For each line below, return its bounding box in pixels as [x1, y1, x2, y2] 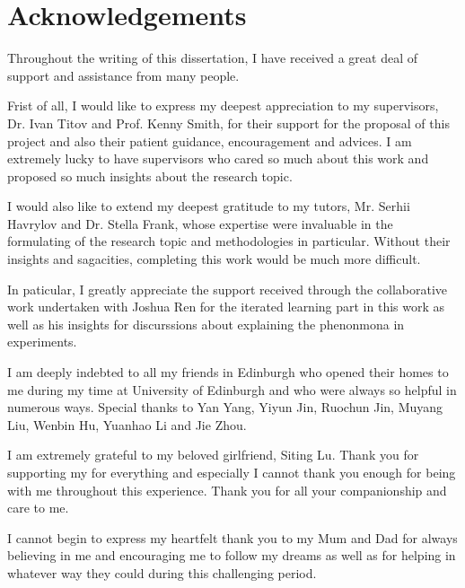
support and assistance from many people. [7, 66, 240, 84]
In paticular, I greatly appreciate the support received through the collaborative [7, 279, 447, 298]
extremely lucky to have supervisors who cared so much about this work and [7, 149, 429, 168]
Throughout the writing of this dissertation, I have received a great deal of [7, 48, 417, 67]
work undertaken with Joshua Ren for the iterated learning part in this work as [7, 297, 445, 316]
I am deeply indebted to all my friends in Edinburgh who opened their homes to [7, 363, 449, 382]
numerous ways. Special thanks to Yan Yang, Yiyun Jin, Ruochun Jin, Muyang [7, 398, 443, 417]
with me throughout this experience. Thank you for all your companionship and [7, 480, 447, 499]
